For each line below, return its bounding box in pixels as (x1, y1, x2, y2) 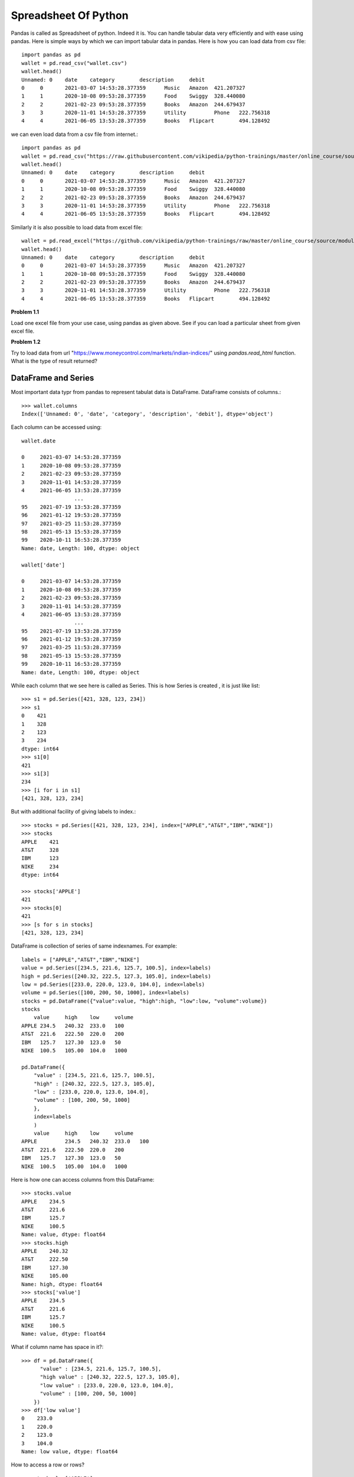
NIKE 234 (21, 863, 59, 870)
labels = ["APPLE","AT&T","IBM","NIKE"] (21, 956, 140, 963)
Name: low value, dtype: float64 (21, 1448, 118, 1455)
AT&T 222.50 (21, 1256, 68, 1263)
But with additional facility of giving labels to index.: (11, 808, 136, 815)
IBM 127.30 (21, 1264, 68, 1271)
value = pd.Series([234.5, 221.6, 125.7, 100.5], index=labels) (21, 965, 212, 971)
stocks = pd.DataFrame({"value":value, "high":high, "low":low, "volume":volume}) (21, 997, 267, 1004)
